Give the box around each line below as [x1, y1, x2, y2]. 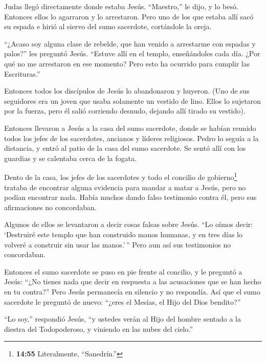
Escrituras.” [4, 68, 40, 79]
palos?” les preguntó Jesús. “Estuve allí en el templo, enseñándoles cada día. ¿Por [4, 48, 260, 59]
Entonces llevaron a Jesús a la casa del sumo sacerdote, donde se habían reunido [4, 122, 256, 133]
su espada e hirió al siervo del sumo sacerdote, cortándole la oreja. [4, 21, 212, 32]
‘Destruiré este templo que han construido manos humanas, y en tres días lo [4, 229, 242, 239]
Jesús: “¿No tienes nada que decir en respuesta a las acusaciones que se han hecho [4, 276, 261, 287]
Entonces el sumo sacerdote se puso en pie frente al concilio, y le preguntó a [4, 266, 242, 277]
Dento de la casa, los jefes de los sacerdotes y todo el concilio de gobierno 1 [4, 170, 237, 182]
